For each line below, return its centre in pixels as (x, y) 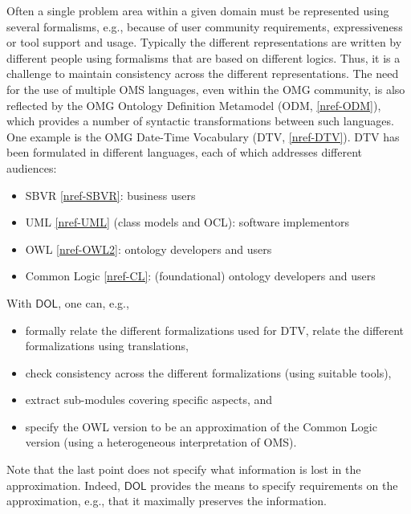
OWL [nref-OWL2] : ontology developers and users (149, 249)
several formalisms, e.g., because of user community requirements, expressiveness (205, 26)
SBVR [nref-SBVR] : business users (110, 195)
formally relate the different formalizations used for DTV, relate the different (214, 330)
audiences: (32, 167)
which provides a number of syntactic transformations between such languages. (200, 121)
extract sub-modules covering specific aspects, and (149, 400)
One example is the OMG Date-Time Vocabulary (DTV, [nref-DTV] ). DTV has (203, 136)
